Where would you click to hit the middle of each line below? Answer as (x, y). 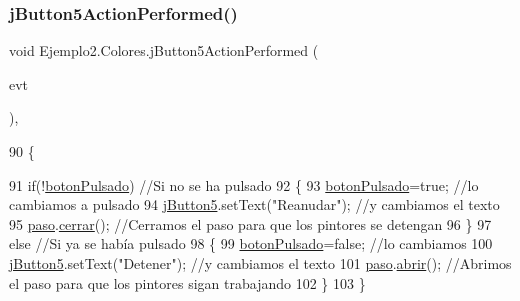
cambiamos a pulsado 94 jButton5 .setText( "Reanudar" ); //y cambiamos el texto (254, 204)
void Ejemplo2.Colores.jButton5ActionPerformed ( (164, 50)
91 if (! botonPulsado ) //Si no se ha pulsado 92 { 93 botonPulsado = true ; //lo (244, 184)
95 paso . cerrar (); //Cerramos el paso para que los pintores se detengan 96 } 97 (250, 223)
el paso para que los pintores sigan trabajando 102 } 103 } (187, 282)
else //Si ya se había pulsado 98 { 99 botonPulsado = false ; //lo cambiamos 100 (251, 243)
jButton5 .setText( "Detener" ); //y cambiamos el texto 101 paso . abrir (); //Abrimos (260, 262)
